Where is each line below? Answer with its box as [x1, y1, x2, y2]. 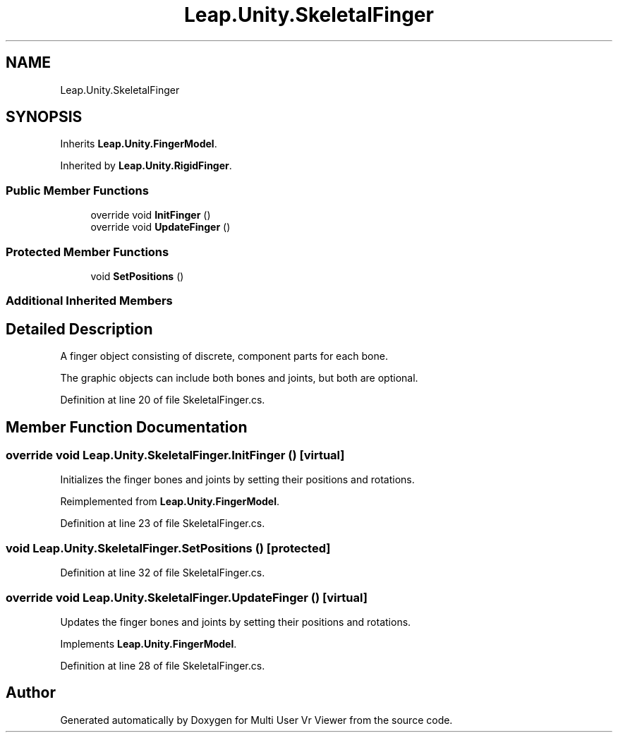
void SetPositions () [90, 270, 184, 282]
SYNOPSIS [6, 108, 83, 126]
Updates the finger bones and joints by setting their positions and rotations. [60, 615, 411, 628]
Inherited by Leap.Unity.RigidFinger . [60, 159, 232, 172]
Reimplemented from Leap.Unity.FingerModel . [60, 495, 280, 508]
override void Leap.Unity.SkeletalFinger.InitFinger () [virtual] [6, 448, 345, 462]
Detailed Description [6, 320, 153, 338]
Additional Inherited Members [6, 294, 173, 308]
